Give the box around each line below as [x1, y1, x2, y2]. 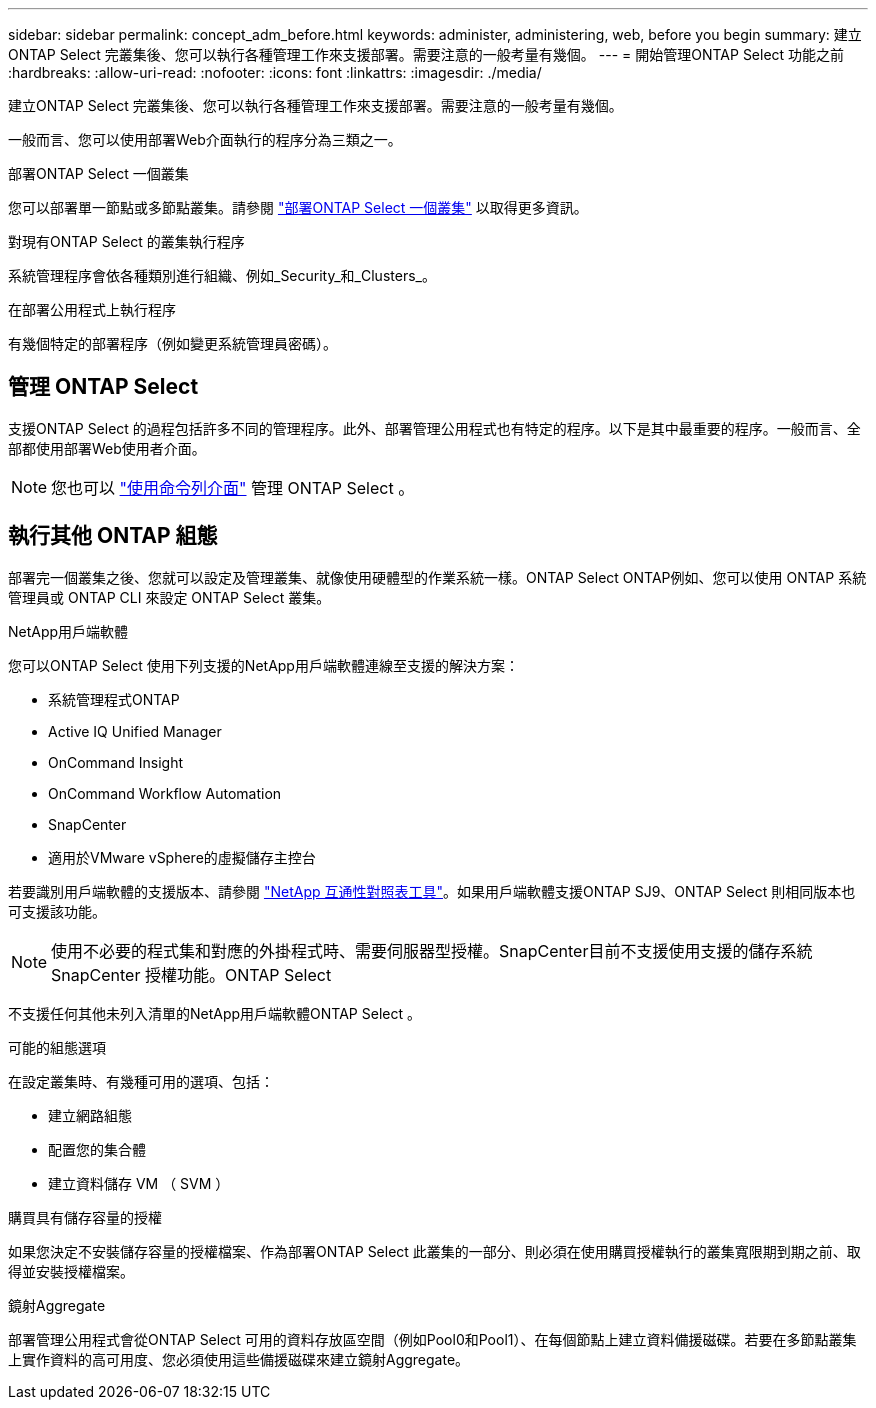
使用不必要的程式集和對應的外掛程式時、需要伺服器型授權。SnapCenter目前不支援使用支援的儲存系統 [51, 940, 813, 961]
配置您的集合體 [48, 1140, 146, 1158]
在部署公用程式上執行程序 [8, 301, 176, 318]
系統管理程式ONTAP [48, 690, 180, 708]
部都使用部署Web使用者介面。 [8, 439, 206, 457]
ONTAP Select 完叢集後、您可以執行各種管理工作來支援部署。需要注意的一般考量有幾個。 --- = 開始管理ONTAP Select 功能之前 [8, 46, 845, 63]
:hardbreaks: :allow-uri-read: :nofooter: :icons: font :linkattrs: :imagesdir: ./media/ [8, 64, 542, 81]
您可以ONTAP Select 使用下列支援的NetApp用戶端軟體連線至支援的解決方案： [8, 656, 519, 674]
